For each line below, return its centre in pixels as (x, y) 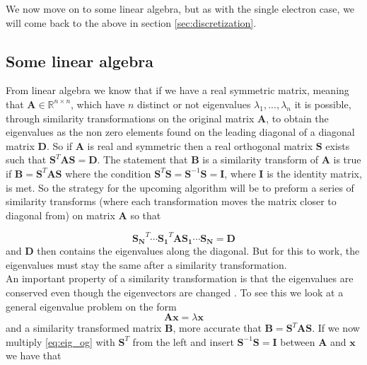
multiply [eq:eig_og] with (60, 341)
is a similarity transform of (261, 160)
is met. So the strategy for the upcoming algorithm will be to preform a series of (180, 187)
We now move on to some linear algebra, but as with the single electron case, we (180, 8)
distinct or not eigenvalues (194, 104)
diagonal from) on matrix (60, 215)
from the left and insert (183, 341)
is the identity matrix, (314, 173)
